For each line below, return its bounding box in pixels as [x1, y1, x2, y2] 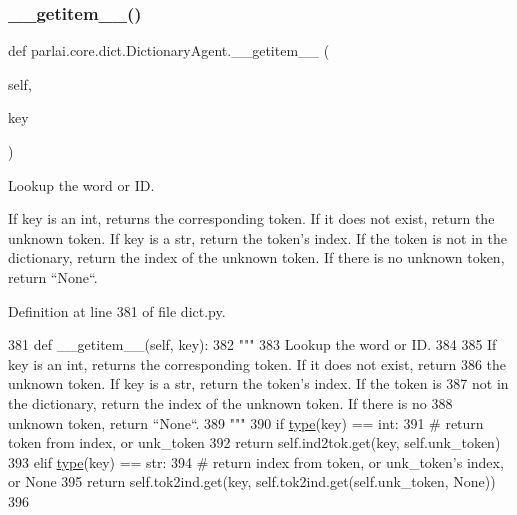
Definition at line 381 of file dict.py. [8, 300, 226, 321]
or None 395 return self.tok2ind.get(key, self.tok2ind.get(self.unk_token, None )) [8, 471, 496, 492]
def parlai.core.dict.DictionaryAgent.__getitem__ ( [8, 40, 330, 61]
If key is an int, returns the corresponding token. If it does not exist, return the [8, 208, 495, 229]
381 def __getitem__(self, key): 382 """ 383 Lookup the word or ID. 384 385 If [8, 334, 497, 355]
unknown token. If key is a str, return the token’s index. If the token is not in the [8, 227, 507, 248]
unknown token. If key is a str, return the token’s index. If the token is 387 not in [8, 373, 509, 394]
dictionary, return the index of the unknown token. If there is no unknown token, [8, 247, 505, 268]
